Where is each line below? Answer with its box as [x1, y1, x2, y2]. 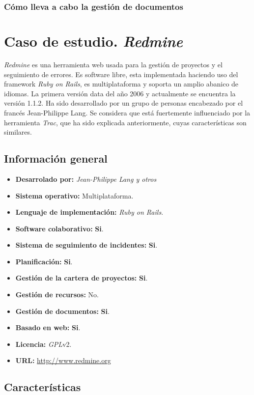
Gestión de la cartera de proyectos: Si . [15, 273, 148, 283]
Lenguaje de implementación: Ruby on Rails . [15, 207, 164, 217]
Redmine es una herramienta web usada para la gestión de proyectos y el [4, 59, 223, 69]
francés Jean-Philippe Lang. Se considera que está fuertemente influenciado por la [4, 107, 251, 117]
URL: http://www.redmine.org [15, 355, 111, 366]
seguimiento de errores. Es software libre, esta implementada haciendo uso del [4, 69, 238, 79]
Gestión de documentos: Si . [15, 306, 110, 316]
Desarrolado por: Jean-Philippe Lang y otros [15, 173, 157, 184]
